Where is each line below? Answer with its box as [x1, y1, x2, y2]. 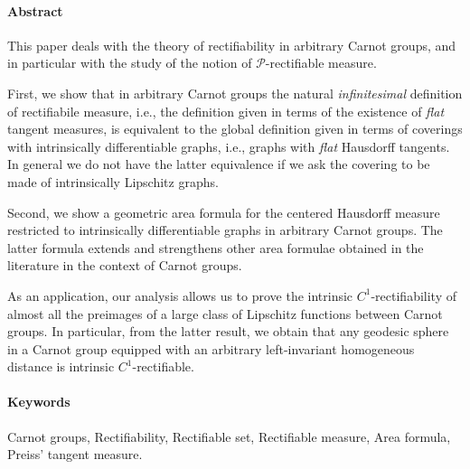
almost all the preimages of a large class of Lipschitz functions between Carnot [7, 304, 443, 323]
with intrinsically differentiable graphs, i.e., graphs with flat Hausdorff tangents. [7, 136, 450, 155]
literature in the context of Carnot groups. [7, 256, 242, 275]
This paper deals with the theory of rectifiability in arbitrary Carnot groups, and [7, 35, 456, 54]
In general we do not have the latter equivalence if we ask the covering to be [7, 155, 430, 174]
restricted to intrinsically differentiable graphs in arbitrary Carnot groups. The [7, 220, 443, 239]
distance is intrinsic [7, 357, 115, 376]
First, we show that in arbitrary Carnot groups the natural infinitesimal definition [7, 83, 463, 102]
